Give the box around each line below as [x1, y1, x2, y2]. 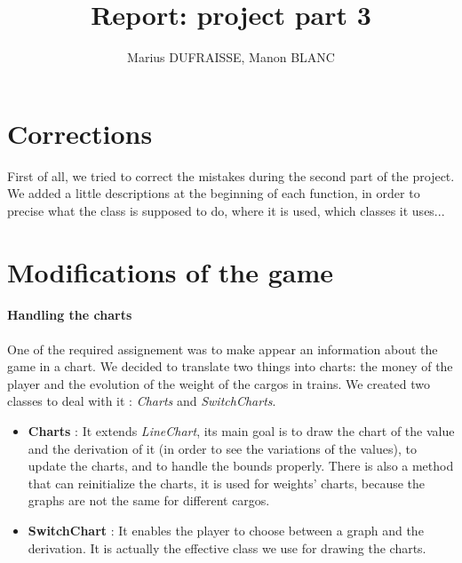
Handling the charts [7, 305, 132, 324]
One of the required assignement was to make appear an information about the [7, 339, 438, 358]
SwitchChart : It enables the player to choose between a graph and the [28, 520, 424, 539]
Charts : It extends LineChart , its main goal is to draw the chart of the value [28, 421, 455, 440]
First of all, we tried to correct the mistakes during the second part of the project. [7, 166, 455, 185]
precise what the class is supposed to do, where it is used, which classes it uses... [7, 201, 445, 219]
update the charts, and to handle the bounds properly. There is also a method [28, 456, 454, 475]
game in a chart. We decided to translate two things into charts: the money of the [7, 357, 453, 376]
